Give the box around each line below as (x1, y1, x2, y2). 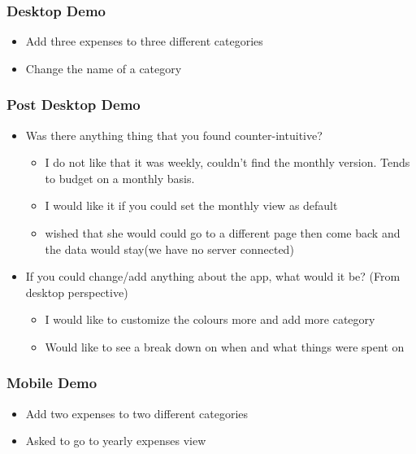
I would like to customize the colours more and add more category (45, 311, 375, 328)
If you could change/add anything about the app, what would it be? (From (25, 268, 401, 285)
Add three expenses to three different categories (25, 33, 263, 50)
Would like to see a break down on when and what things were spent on (45, 338, 405, 355)
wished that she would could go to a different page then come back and (45, 225, 401, 241)
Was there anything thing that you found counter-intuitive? (25, 126, 323, 143)
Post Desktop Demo (6, 94, 141, 115)
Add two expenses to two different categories (25, 404, 249, 421)
